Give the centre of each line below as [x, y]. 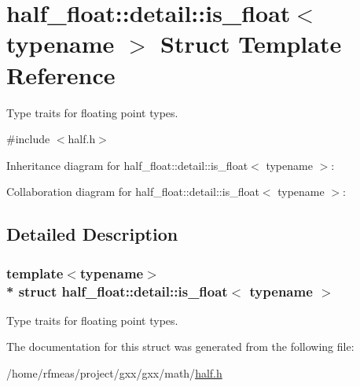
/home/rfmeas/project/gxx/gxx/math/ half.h [114, 372]
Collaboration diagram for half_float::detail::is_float [133, 192]
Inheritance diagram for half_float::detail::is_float [127, 165]
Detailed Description [92, 234]
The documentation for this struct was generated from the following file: [180, 346]
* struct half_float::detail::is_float [117, 291]
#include [28, 139]
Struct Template [251, 44]
